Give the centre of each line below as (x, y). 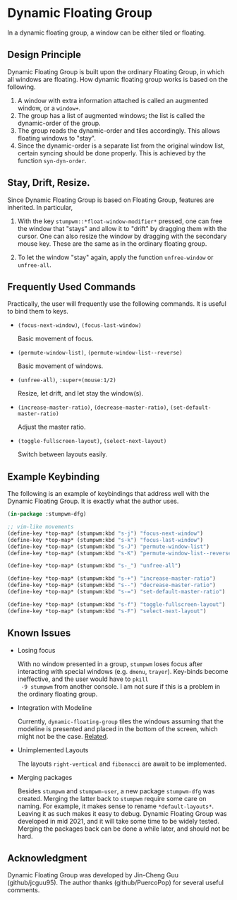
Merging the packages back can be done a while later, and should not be (123, 829)
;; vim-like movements (41, 527)
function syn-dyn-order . (52, 160)
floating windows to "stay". (57, 138)
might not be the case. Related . (63, 736)
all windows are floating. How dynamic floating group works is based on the (117, 79)
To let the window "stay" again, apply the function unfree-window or (115, 257)
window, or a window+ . (49, 108)
